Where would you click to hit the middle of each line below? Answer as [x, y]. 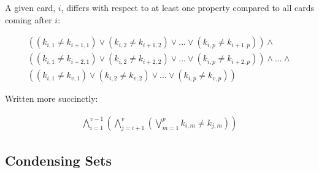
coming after [29, 19]
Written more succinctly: [52, 98]
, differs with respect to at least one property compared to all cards [187, 7]
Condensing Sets [59, 160]
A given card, [30, 7]
